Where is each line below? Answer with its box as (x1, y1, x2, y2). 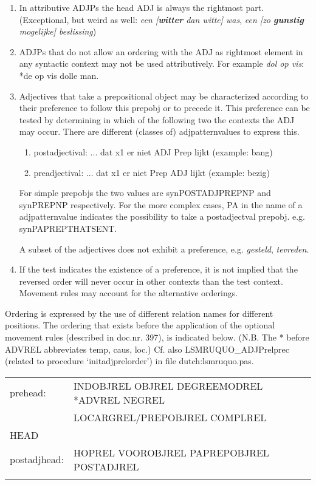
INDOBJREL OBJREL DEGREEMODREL (74, 378, 263, 393)
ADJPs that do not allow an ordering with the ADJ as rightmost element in (19, 45, 303, 58)
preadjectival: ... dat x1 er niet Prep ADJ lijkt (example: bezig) (33, 166, 270, 178)
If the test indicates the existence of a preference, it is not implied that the (19, 263, 298, 276)
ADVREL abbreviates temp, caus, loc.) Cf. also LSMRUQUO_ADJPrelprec (5, 342, 289, 355)
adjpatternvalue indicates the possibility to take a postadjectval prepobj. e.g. (19, 210, 305, 223)
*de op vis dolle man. (19, 69, 99, 81)
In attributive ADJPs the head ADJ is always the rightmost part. (19, 1, 264, 13)
